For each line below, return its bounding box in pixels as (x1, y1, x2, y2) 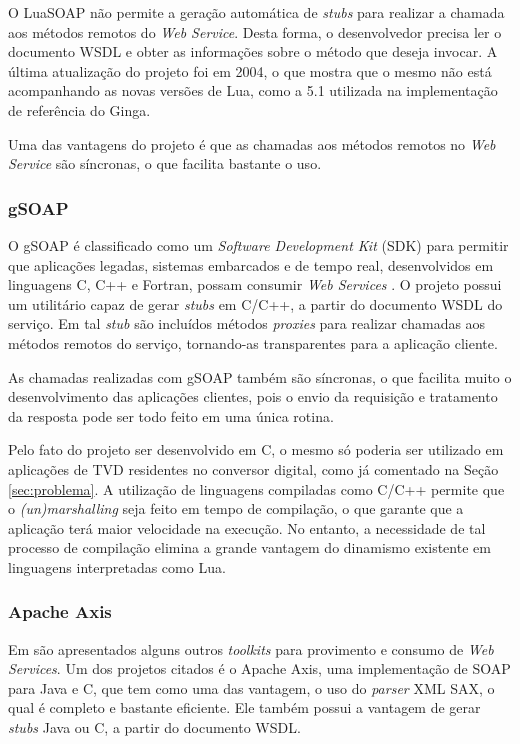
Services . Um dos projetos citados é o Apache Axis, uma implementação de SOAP (8, 658, 511, 679)
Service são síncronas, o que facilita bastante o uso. (8, 153, 322, 174)
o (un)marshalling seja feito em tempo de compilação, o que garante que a (8, 498, 464, 519)
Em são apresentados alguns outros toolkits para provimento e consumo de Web (8, 638, 494, 659)
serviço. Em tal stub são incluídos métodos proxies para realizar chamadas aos (8, 313, 486, 334)
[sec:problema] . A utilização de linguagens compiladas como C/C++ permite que (8, 478, 505, 499)
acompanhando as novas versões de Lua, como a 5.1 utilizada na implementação (8, 80, 498, 101)
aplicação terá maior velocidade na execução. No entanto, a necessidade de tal (8, 517, 486, 538)
